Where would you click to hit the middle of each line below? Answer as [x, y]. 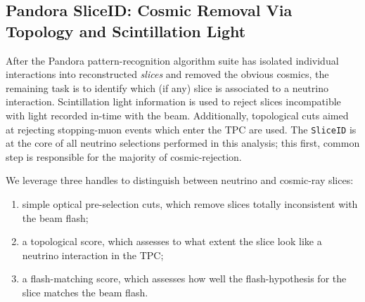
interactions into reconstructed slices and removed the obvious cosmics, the [167, 74]
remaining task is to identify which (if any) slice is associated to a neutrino [167, 87]
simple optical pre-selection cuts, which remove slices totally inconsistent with [190, 204]
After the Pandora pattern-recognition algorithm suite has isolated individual [172, 60]
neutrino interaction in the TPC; [93, 255]
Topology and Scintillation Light [126, 31]
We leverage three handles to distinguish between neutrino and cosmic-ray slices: [180, 180]
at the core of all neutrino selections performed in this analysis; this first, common [183, 143]
